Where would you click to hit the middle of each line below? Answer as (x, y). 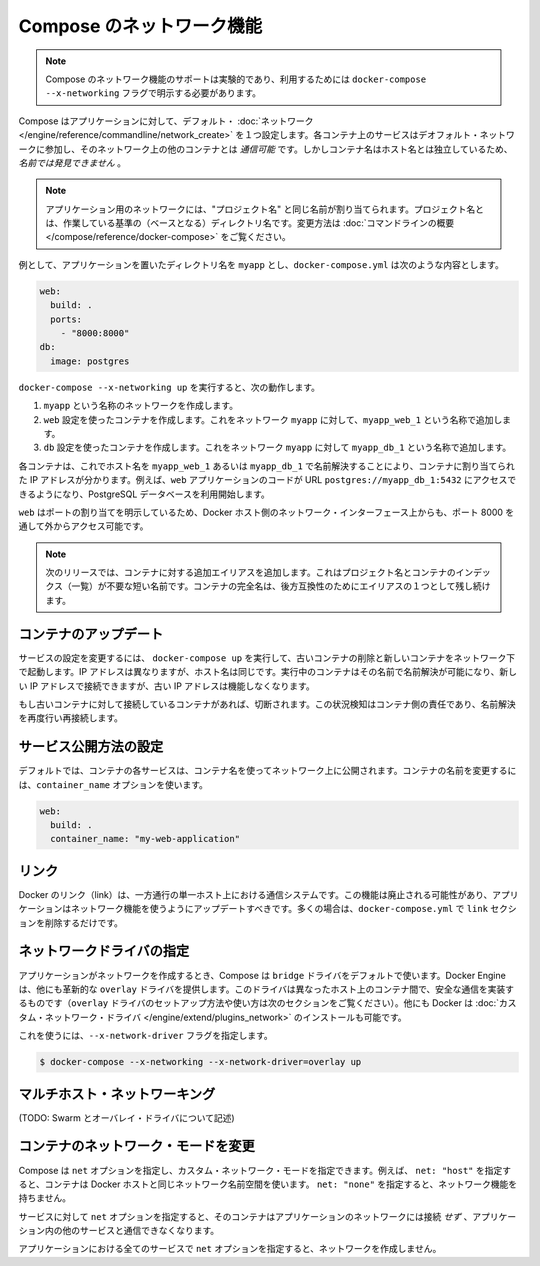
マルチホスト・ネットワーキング (117, 1093)
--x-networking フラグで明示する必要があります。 (153, 93)
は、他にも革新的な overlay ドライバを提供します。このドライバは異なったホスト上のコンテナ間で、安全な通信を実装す (266, 989)
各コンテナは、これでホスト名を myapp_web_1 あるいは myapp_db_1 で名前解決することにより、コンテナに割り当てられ (266, 466)
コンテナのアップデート (91, 633)
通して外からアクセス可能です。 (83, 526)
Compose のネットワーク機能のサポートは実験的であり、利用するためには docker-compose (236, 79)
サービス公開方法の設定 (91, 746)
